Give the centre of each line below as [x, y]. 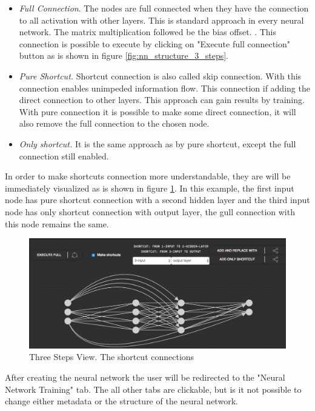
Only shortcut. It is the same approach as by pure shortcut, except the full [157, 143]
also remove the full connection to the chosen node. [114, 123]
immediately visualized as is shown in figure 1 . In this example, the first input [150, 188]
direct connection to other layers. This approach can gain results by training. [162, 100]
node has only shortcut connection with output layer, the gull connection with [150, 211]
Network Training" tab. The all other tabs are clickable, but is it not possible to [153, 389]
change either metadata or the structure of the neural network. [121, 401]
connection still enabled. [64, 155]
